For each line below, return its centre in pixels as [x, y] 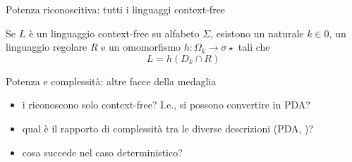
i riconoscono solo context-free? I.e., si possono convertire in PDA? [166, 105]
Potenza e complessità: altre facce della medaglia [111, 81]
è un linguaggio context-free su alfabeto [114, 33]
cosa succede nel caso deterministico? [102, 152]
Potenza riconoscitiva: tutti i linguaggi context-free [116, 9]
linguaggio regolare [47, 47]
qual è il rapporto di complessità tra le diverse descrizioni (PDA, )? [168, 128]
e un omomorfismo [141, 47]
